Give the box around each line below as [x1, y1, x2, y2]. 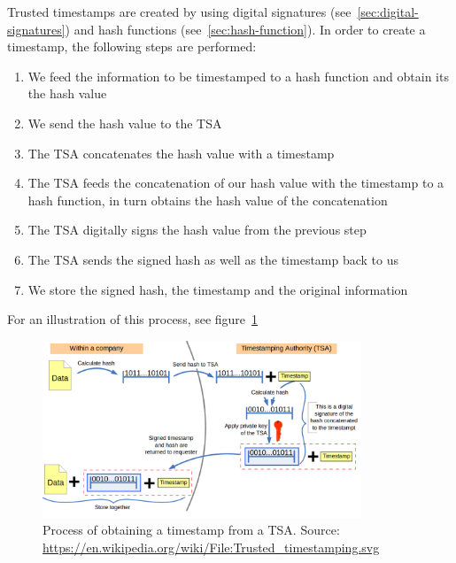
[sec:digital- [357, 3, 419, 20]
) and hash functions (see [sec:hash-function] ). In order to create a [65, 19, 426, 38]
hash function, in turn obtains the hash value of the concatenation [27, 190, 388, 209]
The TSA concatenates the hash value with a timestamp [27, 143, 335, 162]
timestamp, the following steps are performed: [7, 37, 257, 56]
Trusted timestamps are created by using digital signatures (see [7, 3, 352, 20]
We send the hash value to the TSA [27, 113, 222, 132]
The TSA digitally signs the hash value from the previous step [27, 220, 367, 239]
